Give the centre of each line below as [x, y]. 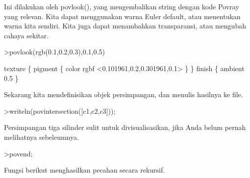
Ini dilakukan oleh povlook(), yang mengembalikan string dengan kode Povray [122, 6]
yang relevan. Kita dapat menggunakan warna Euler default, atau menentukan [122, 16]
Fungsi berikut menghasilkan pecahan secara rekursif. [85, 170]
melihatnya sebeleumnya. [41, 137]
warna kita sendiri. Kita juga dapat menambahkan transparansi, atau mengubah [125, 26]
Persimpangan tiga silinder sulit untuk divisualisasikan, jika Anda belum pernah [125, 127]
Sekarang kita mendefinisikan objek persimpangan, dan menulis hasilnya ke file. [124, 94]
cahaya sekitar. [26, 35]
